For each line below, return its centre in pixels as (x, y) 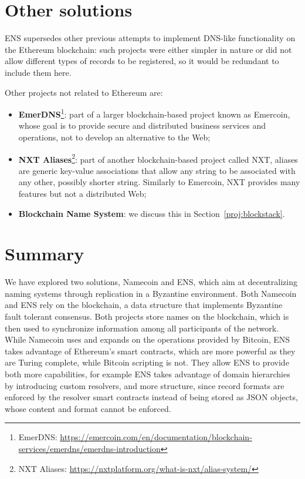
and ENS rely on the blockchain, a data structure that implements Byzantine (144, 305)
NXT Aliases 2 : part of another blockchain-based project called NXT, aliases (158, 158)
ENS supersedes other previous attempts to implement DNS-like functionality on (150, 38)
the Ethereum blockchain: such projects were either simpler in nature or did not (148, 49)
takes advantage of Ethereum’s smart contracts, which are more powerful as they (150, 351)
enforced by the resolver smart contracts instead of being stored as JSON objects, (151, 397)
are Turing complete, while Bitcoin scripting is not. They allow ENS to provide (147, 362)
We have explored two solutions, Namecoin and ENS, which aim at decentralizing (151, 282)
